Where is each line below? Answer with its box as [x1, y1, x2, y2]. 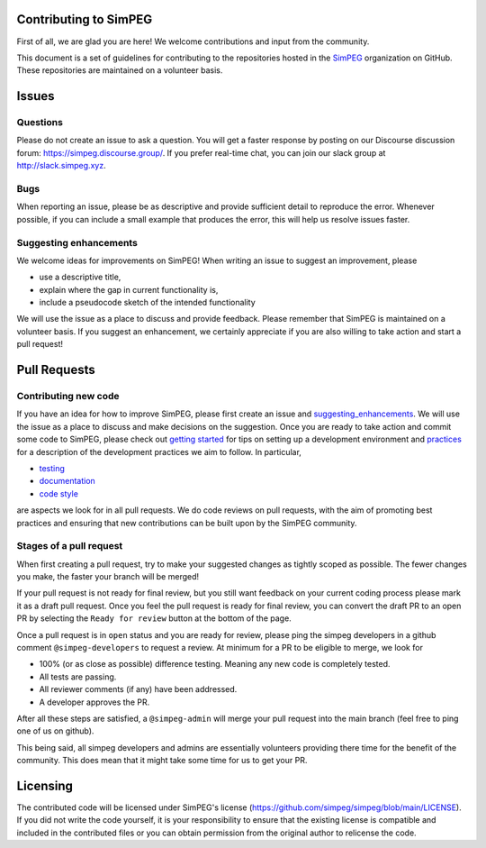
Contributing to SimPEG [16, 12, 153, 27]
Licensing [16, 778, 74, 793]
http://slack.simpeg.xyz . [16, 160, 107, 171]
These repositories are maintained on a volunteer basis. [16, 65, 223, 76]
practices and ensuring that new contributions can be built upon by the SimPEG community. [16, 517, 357, 528]
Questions [16, 116, 63, 129]
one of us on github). [16, 725, 94, 736]
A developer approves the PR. [39, 697, 150, 707]
